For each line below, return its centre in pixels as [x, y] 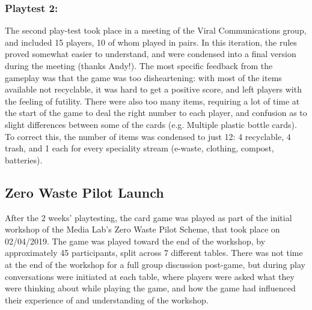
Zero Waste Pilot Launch [84, 192]
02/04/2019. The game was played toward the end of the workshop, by [135, 241]
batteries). [24, 160]
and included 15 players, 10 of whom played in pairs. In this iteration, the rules [151, 42]
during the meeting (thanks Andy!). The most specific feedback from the [139, 65]
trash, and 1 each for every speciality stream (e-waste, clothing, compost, [139, 148]
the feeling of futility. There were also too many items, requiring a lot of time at [152, 101]
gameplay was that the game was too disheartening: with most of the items [143, 77]
